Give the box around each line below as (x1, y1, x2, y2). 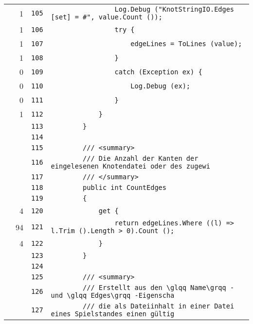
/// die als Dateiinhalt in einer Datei (83, 302, 235, 310)
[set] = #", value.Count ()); (51, 13, 163, 21)
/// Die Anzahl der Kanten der (83, 154, 199, 162)
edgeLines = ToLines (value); (130, 39, 242, 48)
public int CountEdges (83, 184, 166, 191)
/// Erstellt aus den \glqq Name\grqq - (83, 284, 235, 291)
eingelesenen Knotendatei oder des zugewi (51, 162, 210, 170)
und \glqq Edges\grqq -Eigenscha (51, 291, 175, 299)
